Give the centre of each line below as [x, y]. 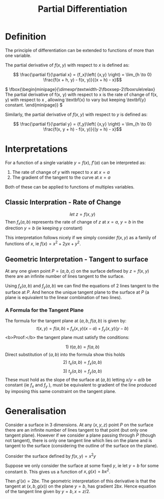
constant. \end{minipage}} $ [34, 105]
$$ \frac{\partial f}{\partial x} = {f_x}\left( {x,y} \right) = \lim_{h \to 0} [82, 74]
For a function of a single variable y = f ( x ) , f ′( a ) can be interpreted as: [75, 163]
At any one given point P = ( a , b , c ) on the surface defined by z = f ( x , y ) [77, 271]
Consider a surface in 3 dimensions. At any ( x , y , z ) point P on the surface [79, 425]
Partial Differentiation [82, 9]
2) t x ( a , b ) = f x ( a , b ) [82, 363]
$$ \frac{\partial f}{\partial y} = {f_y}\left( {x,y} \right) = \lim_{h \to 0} [82, 124]
